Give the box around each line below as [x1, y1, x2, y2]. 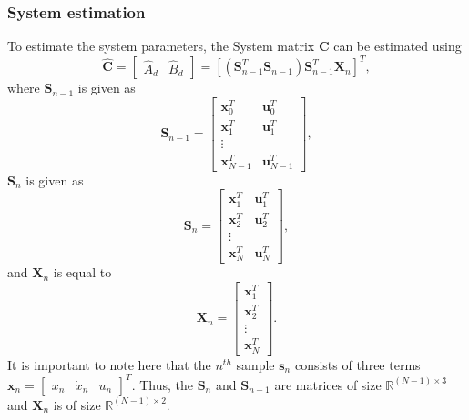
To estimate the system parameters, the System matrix [7, 36, 315, 55]
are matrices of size [274, 375, 382, 394]
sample [236, 355, 275, 374]
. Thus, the [131, 375, 193, 394]
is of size [53, 395, 101, 414]
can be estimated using [333, 36, 462, 55]
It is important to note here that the [7, 355, 211, 374]
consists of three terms [294, 355, 421, 374]
